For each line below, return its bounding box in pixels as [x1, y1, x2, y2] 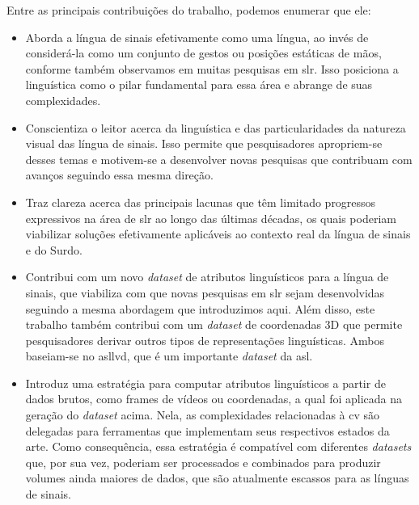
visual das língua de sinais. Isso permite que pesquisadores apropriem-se [25, 135, 383, 152]
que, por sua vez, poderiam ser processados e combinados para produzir [25, 453, 381, 470]
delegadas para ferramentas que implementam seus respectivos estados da [25, 422, 390, 439]
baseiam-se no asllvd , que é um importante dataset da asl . [25, 347, 313, 364]
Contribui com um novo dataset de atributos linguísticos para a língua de [25, 268, 389, 285]
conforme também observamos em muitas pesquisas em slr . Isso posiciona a [25, 60, 399, 77]
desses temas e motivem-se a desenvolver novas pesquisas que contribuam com [25, 150, 413, 167]
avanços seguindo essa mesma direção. [25, 166, 214, 183]
